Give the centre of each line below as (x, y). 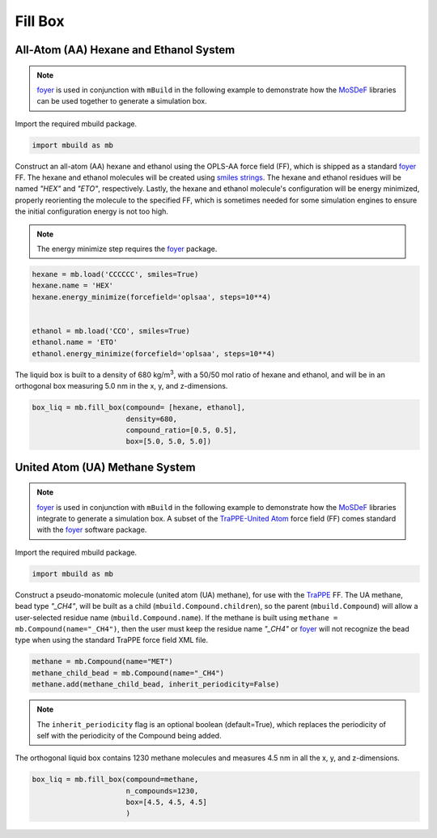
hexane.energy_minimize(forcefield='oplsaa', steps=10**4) (151, 297)
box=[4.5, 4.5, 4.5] (167, 802)
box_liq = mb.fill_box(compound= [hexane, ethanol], (139, 408)
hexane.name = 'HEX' (72, 286)
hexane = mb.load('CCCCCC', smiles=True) (115, 274)
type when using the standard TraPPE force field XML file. (112, 640)
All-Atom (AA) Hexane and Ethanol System (125, 50)
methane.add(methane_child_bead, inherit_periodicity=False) (156, 685)
